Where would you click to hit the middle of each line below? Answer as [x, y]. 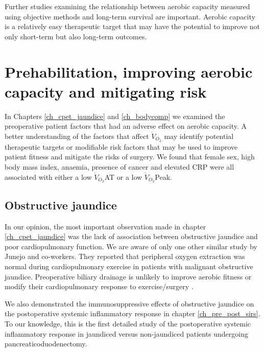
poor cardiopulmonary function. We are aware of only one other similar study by [131, 246]
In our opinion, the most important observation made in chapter [105, 226]
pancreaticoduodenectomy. [46, 344]
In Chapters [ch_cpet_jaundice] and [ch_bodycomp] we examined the [115, 116]
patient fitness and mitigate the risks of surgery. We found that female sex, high [130, 157]
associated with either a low [48, 177]
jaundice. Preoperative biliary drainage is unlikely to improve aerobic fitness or [128, 276]
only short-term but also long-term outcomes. [76, 36]
